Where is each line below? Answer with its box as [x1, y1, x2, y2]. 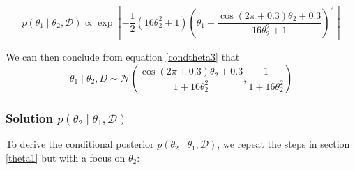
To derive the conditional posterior [6, 137, 154, 151]
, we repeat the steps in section [217, 137, 350, 151]
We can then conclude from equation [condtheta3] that [6, 49, 240, 63]
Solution [6, 109, 53, 126]
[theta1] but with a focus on [6, 150, 126, 164]
